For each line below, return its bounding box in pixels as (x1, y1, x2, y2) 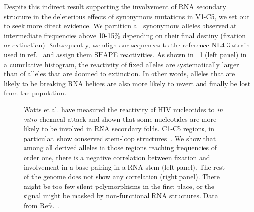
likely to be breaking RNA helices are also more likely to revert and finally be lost (4, 78, 251, 88)
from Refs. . (24, 200, 60, 210)
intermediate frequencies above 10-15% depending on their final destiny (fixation (4, 30, 246, 40)
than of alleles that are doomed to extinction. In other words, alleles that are (4, 69, 235, 79)
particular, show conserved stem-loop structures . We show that (24, 133, 216, 143)
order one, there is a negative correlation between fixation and (24, 152, 210, 162)
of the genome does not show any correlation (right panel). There (24, 171, 220, 182)
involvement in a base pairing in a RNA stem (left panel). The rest (24, 162, 225, 172)
